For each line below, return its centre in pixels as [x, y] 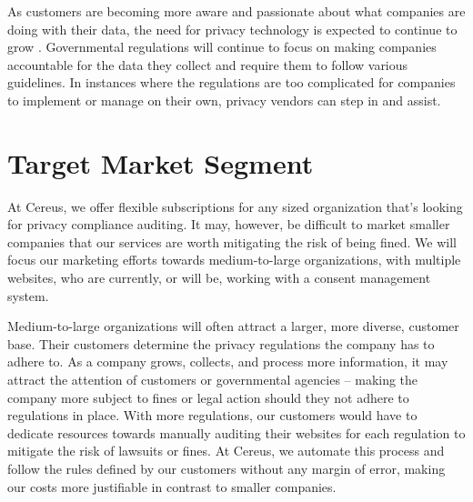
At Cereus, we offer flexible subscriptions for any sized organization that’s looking [235, 206]
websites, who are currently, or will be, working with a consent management [219, 278]
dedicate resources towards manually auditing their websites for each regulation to [236, 432]
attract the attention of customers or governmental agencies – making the [213, 380]
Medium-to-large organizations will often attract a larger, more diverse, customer [233, 326]
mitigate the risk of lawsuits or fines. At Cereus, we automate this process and [226, 451]
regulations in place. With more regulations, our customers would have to [212, 415]
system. [28, 295]
